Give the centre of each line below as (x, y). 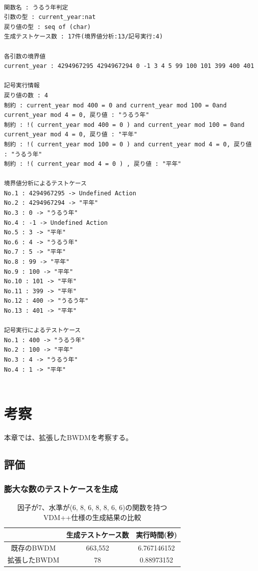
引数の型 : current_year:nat (50, 17)
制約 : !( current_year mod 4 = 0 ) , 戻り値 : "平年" (93, 164)
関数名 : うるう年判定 (36, 7)
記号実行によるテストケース (42, 330)
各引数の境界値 (25, 56)
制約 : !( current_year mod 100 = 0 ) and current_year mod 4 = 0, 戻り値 (128, 144)
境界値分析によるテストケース (45, 184)
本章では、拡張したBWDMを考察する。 (68, 437)
